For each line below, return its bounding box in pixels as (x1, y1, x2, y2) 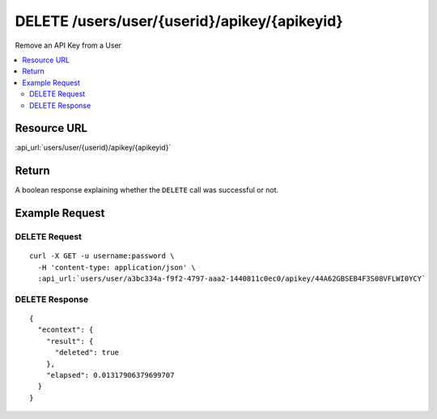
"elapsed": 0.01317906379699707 (45, 370, 175, 379)
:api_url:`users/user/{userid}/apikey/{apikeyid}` (15, 142, 172, 153)
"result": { (45, 336, 94, 345)
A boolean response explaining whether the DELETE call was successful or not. (15, 185, 279, 195)
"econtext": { (37, 325, 94, 335)
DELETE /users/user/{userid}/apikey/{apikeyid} (15, 12, 343, 30)
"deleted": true (54, 348, 120, 358)
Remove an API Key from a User (15, 40, 121, 50)
